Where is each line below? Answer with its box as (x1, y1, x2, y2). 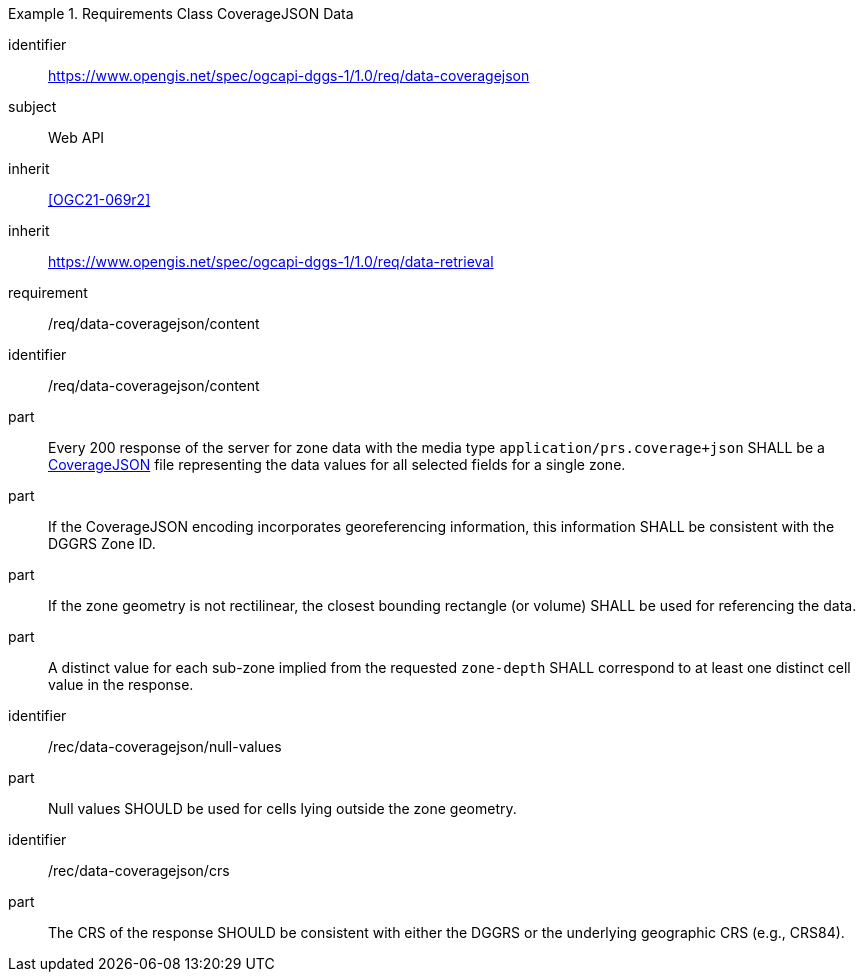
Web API (48, 129, 105, 146)
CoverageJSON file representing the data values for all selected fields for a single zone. (48, 456, 626, 473)
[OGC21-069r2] (48, 191, 151, 208)
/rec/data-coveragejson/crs (48, 862, 230, 879)
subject (8, 98, 57, 115)
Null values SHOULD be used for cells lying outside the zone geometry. (48, 800, 517, 817)
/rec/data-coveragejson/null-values (48, 738, 282, 755)
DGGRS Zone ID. (48, 535, 156, 552)
